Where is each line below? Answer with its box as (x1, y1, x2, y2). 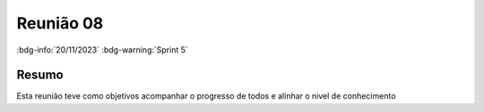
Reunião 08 (16, 13, 104, 33)
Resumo (16, 68, 64, 83)
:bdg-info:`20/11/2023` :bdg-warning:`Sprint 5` (16, 44, 188, 55)
